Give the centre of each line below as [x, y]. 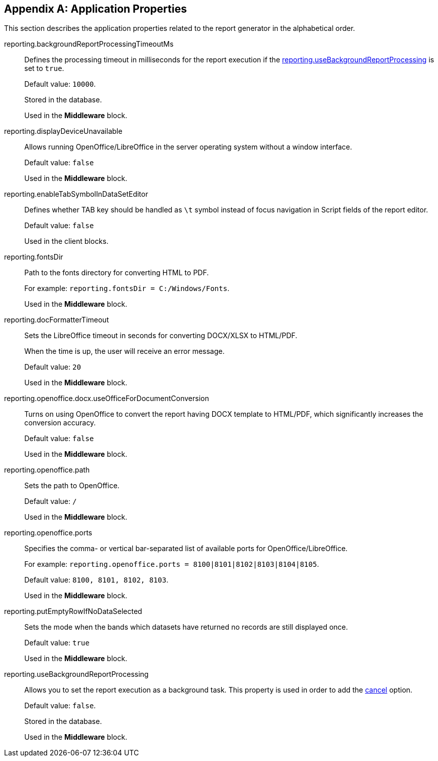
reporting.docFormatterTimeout [56, 320]
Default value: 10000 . [60, 84]
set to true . [44, 68]
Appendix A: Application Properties [95, 9]
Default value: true [57, 643]
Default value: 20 [53, 367]
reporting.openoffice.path [47, 470]
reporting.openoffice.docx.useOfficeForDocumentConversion [107, 398]
